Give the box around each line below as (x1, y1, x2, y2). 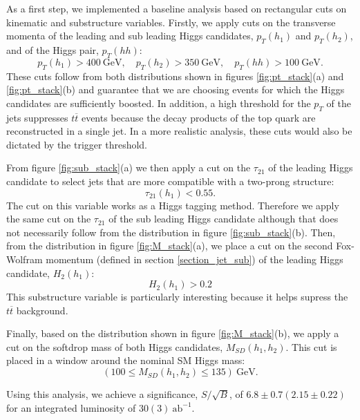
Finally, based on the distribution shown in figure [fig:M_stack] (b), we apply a (6, 326, 339, 341)
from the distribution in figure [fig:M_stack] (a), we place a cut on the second (6, 238, 333, 253)
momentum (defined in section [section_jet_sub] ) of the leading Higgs (46, 251, 343, 266)
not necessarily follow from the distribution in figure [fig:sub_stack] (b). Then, (6, 225, 336, 239)
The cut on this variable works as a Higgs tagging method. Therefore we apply (6, 198, 339, 212)
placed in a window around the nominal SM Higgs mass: (6, 353, 245, 367)
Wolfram (6, 251, 43, 266)
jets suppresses (6, 110, 68, 124)
